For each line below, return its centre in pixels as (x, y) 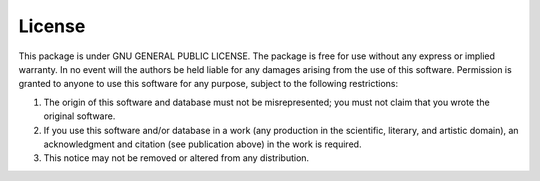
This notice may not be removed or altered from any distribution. (176, 158)
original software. (79, 116)
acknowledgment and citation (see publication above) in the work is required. (202, 144)
